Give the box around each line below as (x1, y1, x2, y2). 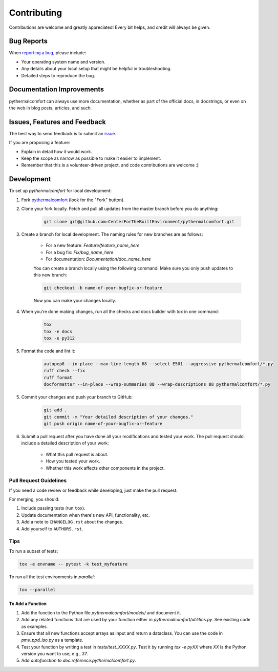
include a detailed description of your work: (21, 440, 109, 446)
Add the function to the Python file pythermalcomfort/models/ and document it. (21, 609, 181, 615)
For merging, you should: (9, 496, 60, 503)
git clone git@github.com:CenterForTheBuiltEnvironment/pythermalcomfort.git (43, 219, 235, 225)
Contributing (9, 7, 62, 18)
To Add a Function (9, 601, 47, 607)
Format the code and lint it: (21, 348, 76, 354)
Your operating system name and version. (21, 59, 106, 64)
